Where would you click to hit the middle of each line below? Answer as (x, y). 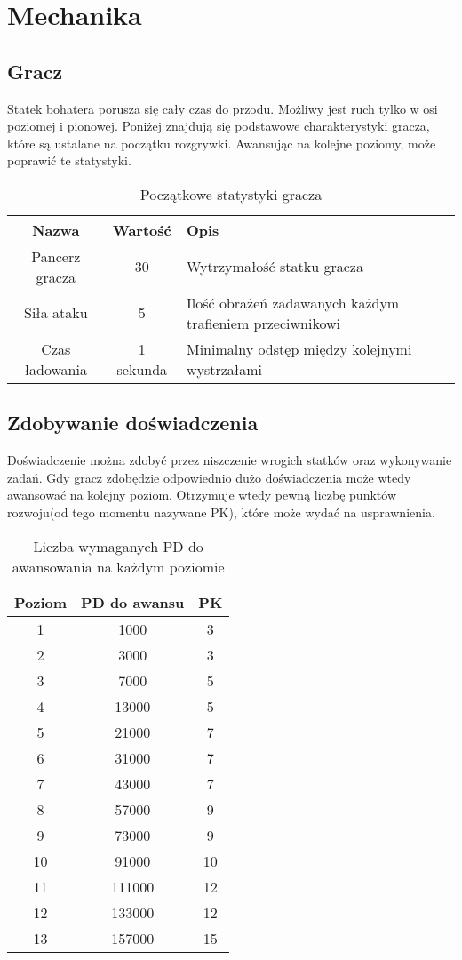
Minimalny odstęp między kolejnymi (299, 348)
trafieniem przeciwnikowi (263, 323)
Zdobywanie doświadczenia (133, 423)
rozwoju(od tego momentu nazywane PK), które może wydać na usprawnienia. (221, 512)
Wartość (142, 229)
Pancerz (56, 256)
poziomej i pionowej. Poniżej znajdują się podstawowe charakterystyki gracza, (219, 126)
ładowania (56, 369)
